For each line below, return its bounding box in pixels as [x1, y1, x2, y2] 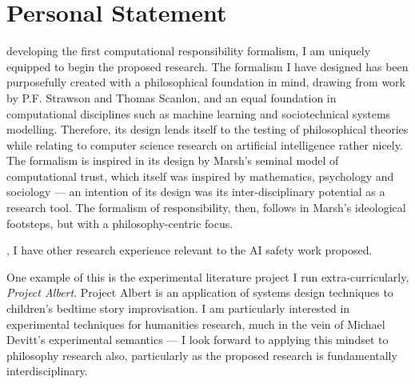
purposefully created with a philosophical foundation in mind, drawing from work [6, 74, 405, 90]
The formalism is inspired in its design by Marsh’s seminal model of [6, 152, 339, 169]
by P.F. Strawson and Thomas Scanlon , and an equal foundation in [6, 89, 337, 106]
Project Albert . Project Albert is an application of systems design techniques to [6, 284, 393, 301]
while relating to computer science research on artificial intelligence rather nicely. [6, 136, 403, 153]
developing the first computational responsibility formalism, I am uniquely [6, 42, 371, 59]
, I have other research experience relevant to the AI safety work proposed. [6, 242, 373, 258]
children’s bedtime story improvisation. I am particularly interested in [6, 300, 350, 317]
